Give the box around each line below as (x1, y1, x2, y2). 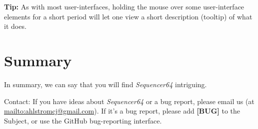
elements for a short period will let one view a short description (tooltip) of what (4, 11, 252, 21)
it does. (4, 21, 26, 31)
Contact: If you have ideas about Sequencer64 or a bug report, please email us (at (4, 96, 254, 106)
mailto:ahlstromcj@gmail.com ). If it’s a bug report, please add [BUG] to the (4, 106, 240, 116)
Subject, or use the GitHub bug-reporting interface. (4, 115, 162, 126)
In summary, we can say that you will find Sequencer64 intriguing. (4, 79, 207, 89)
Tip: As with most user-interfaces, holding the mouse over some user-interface (4, 1, 244, 11)
